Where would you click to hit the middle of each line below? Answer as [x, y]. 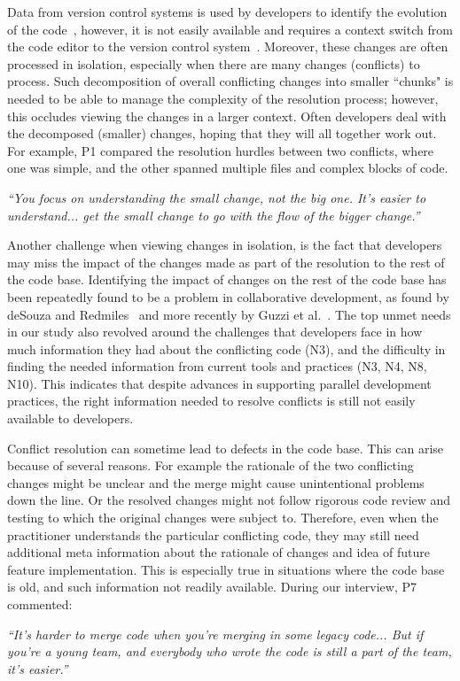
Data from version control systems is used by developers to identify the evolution [227, 12]
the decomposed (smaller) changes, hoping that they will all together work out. [222, 133]
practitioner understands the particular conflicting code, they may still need [213, 534]
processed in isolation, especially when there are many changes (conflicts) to [214, 63]
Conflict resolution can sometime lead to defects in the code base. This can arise [226, 448]
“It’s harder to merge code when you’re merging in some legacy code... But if [215, 634]
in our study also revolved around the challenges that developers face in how [215, 332]
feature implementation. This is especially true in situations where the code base [226, 569]
